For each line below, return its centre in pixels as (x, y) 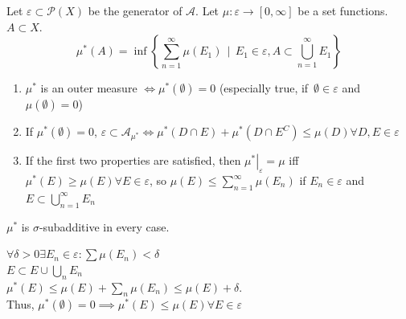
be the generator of (135, 10)
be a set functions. (343, 10)
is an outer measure (89, 88)
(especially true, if (264, 88)
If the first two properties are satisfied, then (133, 160)
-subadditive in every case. (104, 226)
